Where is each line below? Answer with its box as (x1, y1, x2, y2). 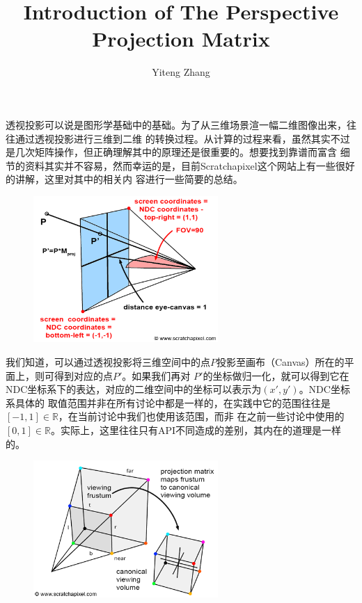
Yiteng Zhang (152, 65, 210, 79)
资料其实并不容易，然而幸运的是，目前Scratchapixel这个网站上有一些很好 (24, 158, 355, 172)
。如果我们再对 (122, 368, 191, 383)
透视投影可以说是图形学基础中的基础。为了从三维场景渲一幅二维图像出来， (6, 117, 347, 131)
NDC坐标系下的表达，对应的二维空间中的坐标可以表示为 (6, 382, 262, 396)
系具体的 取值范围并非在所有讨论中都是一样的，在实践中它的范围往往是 (6, 395, 331, 410)
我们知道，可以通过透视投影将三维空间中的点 (6, 354, 210, 369)
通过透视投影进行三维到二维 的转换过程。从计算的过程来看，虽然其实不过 (15, 131, 350, 145)
